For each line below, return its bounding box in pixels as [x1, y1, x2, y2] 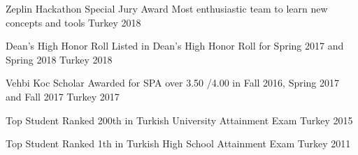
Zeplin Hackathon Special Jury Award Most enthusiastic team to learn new [6, 1, 328, 15]
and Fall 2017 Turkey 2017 [6, 89, 120, 103]
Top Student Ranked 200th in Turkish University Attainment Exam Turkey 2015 [6, 112, 353, 127]
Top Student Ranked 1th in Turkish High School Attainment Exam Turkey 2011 [6, 136, 351, 151]
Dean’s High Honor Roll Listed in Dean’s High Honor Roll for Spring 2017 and [6, 38, 344, 53]
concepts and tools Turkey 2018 [6, 15, 141, 29]
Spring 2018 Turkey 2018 [6, 52, 113, 66]
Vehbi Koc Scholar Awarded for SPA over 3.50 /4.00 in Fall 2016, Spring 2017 [6, 75, 340, 90]
